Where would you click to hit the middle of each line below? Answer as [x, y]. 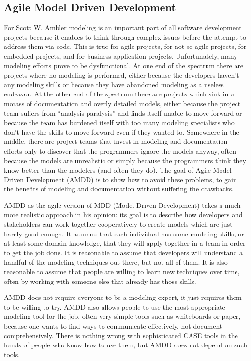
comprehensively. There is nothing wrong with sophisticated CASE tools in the [121, 335]
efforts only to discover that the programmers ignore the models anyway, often [120, 150]
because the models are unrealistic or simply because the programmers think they [125, 160]
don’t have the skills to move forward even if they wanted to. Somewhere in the [122, 132]
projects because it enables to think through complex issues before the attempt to [125, 37]
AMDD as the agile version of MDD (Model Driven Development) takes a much [122, 205]
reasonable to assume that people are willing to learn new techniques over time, [122, 272]
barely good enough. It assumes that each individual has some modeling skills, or [124, 233]
